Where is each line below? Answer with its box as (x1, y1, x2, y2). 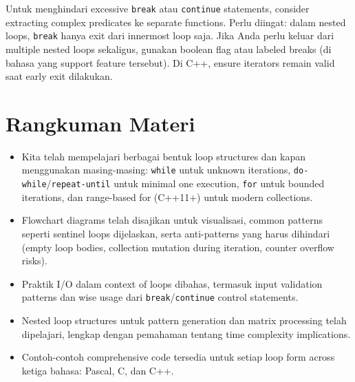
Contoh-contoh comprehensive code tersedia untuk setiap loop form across (21, 350, 335, 364)
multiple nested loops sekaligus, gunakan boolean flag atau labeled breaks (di (6, 41, 332, 56)
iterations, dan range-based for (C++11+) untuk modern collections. (21, 189, 313, 204)
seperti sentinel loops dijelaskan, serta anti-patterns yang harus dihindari (21, 226, 330, 240)
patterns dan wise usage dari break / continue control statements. (21, 290, 299, 304)
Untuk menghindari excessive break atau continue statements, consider (6, 1, 310, 15)
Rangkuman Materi (6, 109, 195, 137)
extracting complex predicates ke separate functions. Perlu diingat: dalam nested (6, 14, 346, 29)
